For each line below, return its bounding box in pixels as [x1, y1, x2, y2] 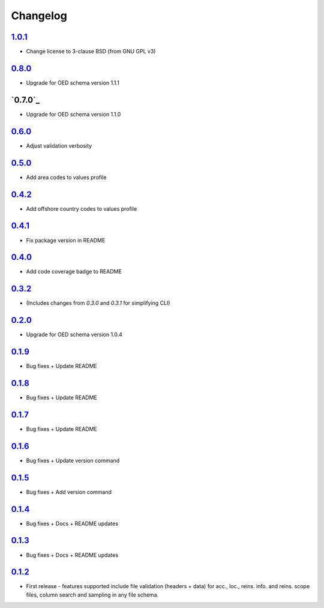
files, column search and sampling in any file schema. [26, 591, 159, 598]
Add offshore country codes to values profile [26, 205, 137, 212]
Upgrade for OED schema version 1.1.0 [26, 110, 121, 118]
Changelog [11, 9, 67, 22]
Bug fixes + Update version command [26, 457, 120, 464]
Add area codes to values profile [26, 173, 107, 181]
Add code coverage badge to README [26, 268, 122, 275]
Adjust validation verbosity [26, 142, 92, 149]
